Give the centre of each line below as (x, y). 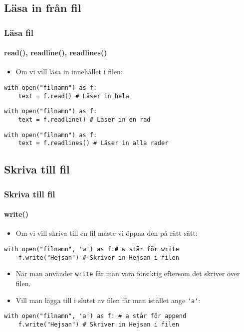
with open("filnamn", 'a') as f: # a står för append (95, 316)
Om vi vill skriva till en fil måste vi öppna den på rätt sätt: (107, 233)
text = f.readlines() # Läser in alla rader (93, 143)
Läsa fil (19, 32)
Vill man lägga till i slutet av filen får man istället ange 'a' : (108, 300)
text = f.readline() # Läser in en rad (84, 119)
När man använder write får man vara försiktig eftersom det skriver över (128, 273)
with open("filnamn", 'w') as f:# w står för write (92, 249)
